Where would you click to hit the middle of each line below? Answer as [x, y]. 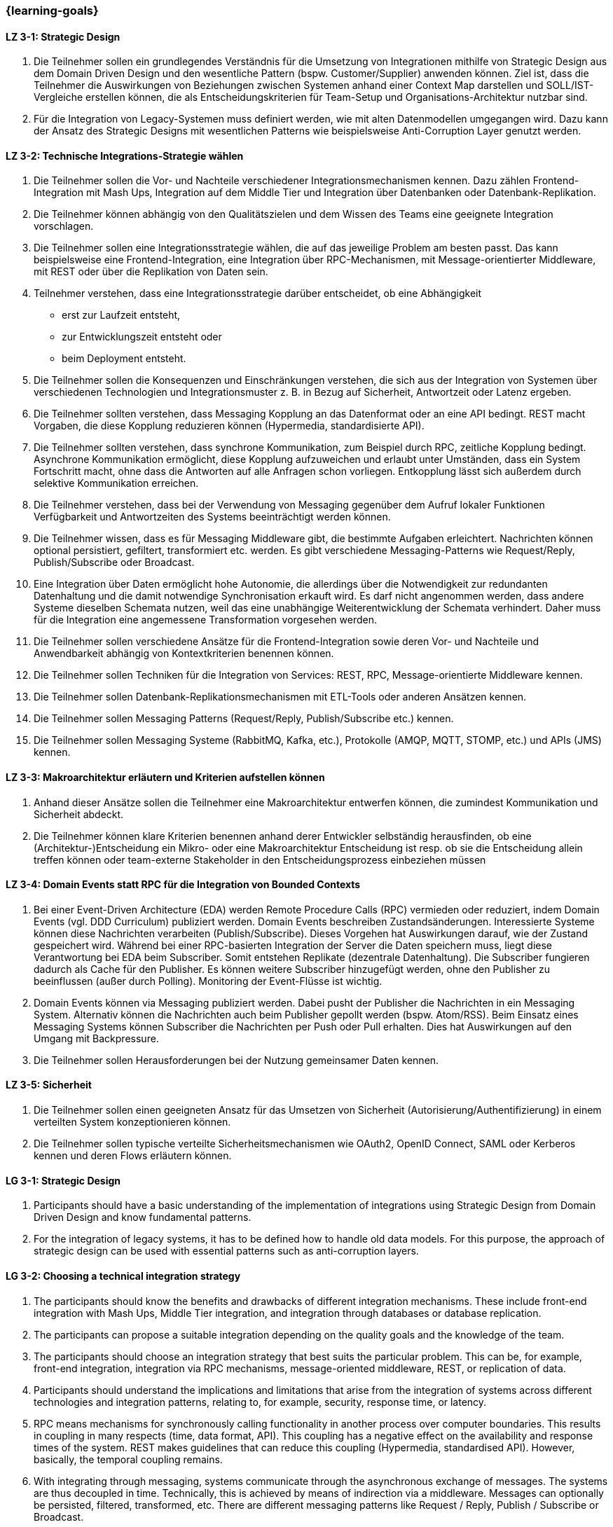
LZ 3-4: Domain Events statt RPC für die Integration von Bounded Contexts [183, 885]
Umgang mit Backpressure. [96, 1038]
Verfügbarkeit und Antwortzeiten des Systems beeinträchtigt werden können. [212, 517]
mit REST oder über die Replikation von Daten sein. [151, 272]
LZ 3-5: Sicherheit [49, 1085]
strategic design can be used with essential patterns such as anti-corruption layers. [226, 1251]
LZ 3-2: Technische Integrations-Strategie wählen [125, 156]
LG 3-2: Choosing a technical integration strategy [123, 1276]
